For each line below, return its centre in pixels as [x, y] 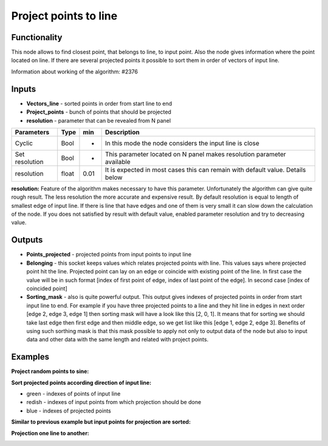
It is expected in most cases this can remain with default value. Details [206, 170]
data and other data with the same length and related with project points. [118, 340]
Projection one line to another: [50, 433]
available [118, 162]
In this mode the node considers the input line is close [182, 143]
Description [122, 132]
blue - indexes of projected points [69, 411]
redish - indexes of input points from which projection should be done [114, 402]
